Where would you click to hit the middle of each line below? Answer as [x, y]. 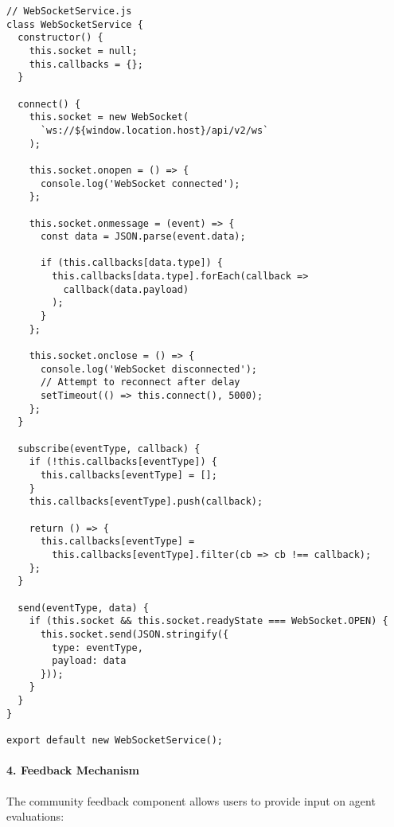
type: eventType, [98, 648]
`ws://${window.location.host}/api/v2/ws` [154, 130]
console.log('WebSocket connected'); [140, 183]
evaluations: [35, 816]
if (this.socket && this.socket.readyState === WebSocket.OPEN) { [209, 621]
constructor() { [60, 38]
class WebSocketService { [75, 24]
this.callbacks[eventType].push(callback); [146, 502]
